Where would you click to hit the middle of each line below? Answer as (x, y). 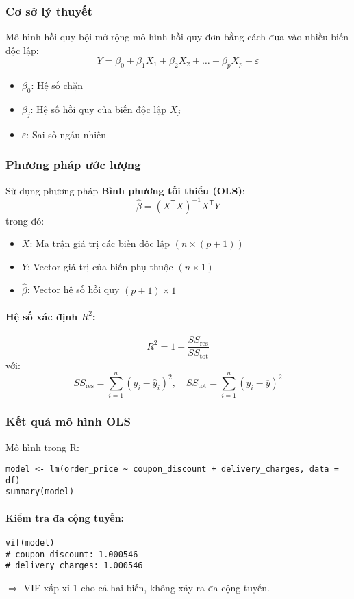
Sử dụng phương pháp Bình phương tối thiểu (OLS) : (125, 190)
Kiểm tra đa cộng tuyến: (65, 517)
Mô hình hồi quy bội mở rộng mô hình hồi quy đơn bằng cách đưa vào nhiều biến (177, 37)
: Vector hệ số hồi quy (73, 289)
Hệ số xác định (42, 316)
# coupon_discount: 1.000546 (72, 554)
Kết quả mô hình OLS (68, 421)
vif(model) (30, 543)
